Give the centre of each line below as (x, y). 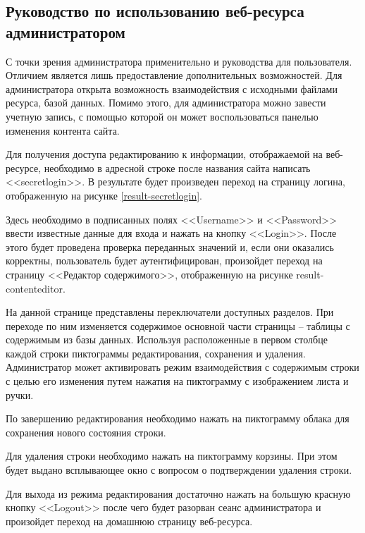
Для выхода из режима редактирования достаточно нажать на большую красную (178, 493)
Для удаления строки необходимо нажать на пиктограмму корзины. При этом (172, 456)
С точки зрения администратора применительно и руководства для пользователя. (179, 61)
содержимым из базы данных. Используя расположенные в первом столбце (167, 339)
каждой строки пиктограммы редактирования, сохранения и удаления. (156, 353)
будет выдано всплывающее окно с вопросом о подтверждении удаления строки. (179, 470)
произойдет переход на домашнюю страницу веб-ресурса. (129, 521)
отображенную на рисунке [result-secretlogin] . (104, 195)
